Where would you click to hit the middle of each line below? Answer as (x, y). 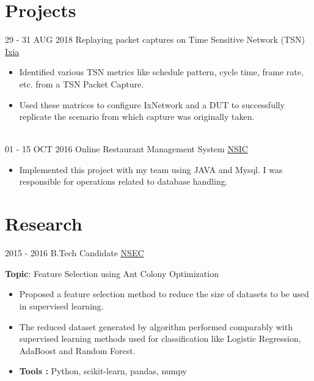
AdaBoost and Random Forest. (77, 350)
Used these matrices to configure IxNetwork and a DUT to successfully (152, 104)
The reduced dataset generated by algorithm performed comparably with (156, 326)
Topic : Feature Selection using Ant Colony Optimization (112, 273)
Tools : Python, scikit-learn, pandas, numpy (103, 371)
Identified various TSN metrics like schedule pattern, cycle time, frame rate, (161, 72)
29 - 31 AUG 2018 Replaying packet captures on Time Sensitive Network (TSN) (155, 39)
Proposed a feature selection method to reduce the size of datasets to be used (164, 294)
